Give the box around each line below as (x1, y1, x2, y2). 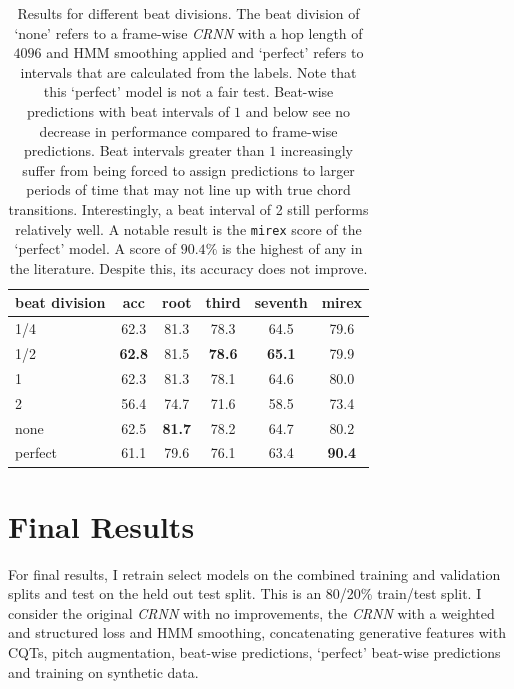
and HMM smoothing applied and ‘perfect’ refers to (46, 42, 364, 63)
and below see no (245, 100, 351, 121)
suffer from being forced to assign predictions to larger (22, 159, 355, 180)
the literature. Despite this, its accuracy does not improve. (9, 257, 368, 278)
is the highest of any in (221, 238, 363, 259)
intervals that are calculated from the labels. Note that (20, 61, 357, 82)
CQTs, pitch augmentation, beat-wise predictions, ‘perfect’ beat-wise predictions (8, 642, 501, 663)
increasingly (280, 140, 353, 161)
